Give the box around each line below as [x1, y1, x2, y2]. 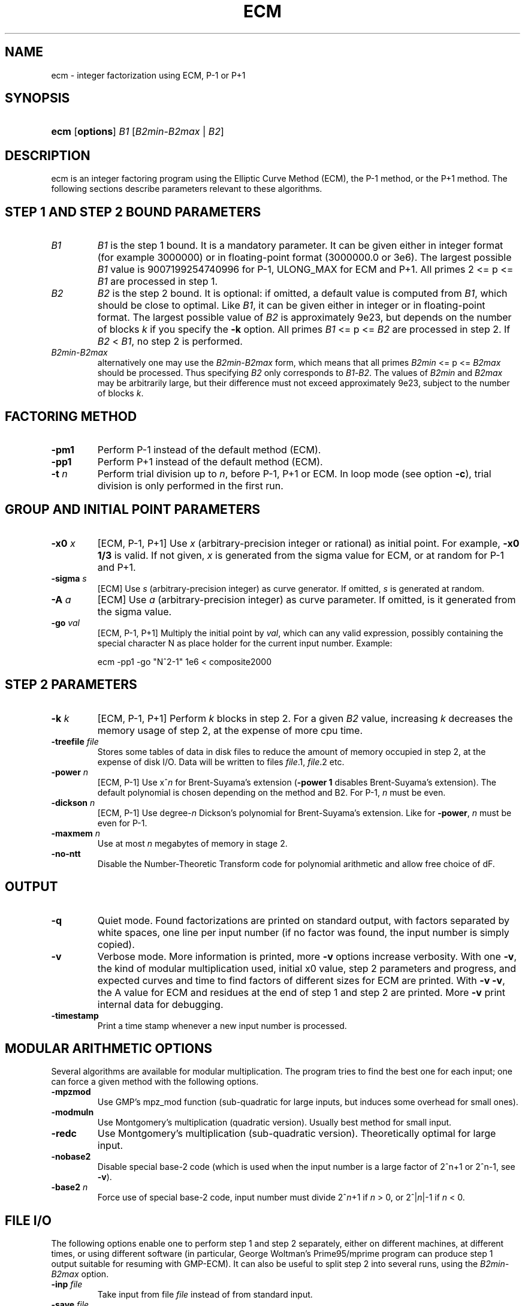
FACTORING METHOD [5, 408, 137, 424]
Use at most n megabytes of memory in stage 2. [97, 838, 288, 848]
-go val [51, 617, 80, 628]
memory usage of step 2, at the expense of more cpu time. [97, 724, 363, 736]
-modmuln [51, 1107, 94, 1118]
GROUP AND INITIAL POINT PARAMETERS [5, 502, 261, 517]
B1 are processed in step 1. [97, 275, 218, 288]
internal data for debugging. [97, 998, 224, 1010]
